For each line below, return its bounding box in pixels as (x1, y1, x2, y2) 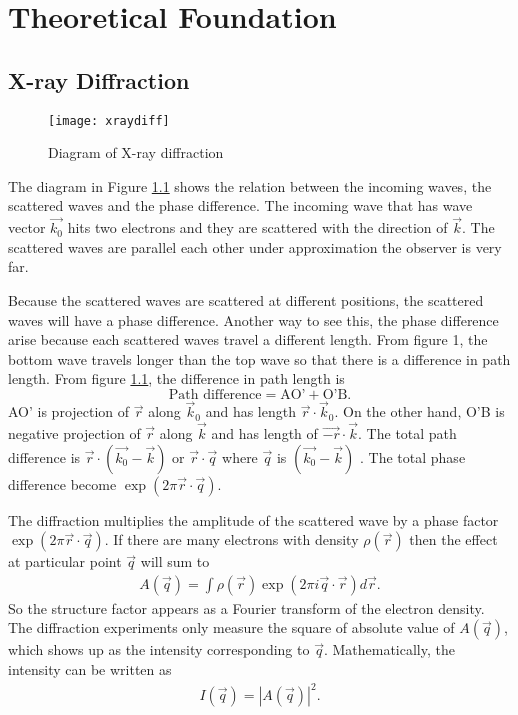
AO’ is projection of (8, 401, 130, 422)
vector (8, 217, 46, 238)
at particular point (8, 551, 122, 572)
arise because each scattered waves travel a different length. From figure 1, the (8, 329, 488, 350)
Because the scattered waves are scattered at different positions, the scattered (8, 290, 484, 311)
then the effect (409, 529, 498, 550)
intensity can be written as (8, 659, 172, 680)
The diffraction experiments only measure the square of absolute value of (8, 617, 455, 638)
